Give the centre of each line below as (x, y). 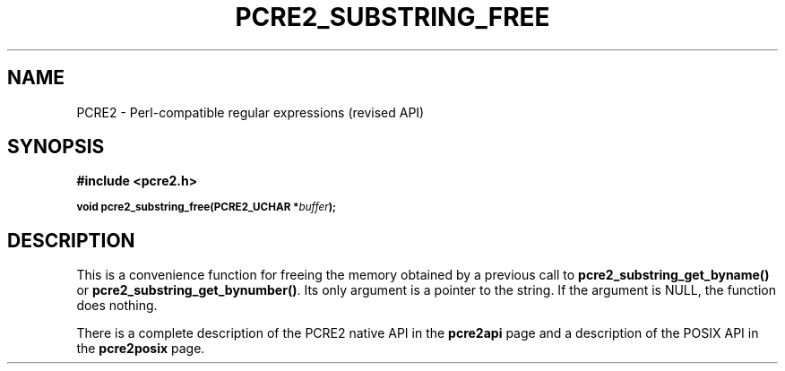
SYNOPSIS (56, 147)
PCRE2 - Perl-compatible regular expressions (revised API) (250, 112)
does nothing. (117, 306)
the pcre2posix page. (141, 349)
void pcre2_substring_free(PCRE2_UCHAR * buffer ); (207, 207)
